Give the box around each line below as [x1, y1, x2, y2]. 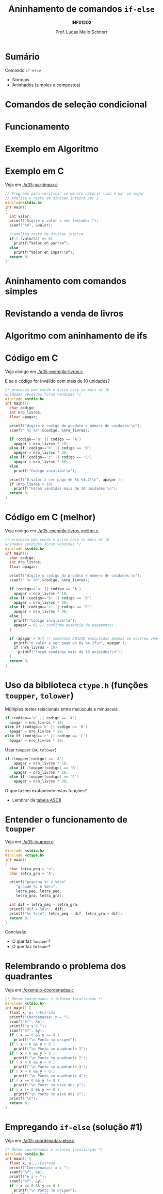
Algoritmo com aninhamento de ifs [5, 330, 147, 341]
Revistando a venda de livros [5, 308, 124, 319]
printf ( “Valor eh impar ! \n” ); [14, 250, 75, 255]
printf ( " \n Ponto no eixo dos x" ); [14, 1092, 86, 1097]
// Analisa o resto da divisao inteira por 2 [5, 196, 98, 201]
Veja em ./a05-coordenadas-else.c [5, 1138, 75, 1143]
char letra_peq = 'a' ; [9, 866, 55, 871]
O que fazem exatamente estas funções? [5, 788, 87, 794]
